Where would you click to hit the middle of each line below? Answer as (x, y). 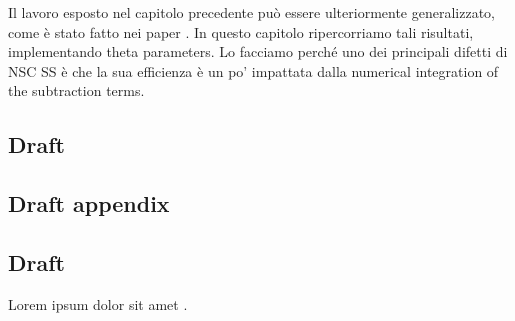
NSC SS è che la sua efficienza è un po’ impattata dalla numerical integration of (253, 70)
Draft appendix (89, 203)
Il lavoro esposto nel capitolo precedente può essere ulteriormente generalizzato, (251, 12)
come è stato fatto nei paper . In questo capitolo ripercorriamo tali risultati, (241, 31)
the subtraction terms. (76, 90)
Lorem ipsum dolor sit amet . (98, 303)
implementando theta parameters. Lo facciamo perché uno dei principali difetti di (258, 51)
